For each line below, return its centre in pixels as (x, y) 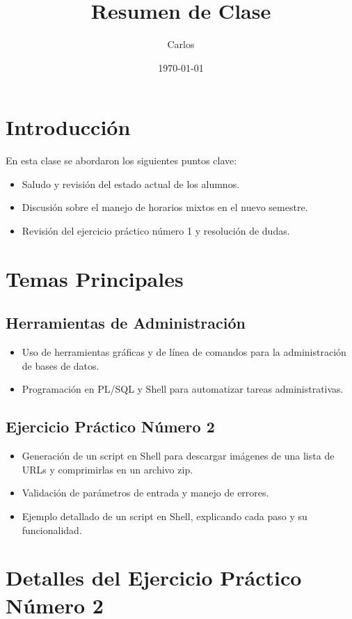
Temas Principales (95, 278)
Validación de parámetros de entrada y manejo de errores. (145, 493)
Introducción (68, 127)
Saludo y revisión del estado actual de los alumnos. (131, 183)
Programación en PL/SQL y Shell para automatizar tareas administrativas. (183, 389)
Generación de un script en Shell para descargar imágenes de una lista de (178, 456)
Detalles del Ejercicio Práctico (154, 578)
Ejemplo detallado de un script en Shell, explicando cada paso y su (165, 516)
